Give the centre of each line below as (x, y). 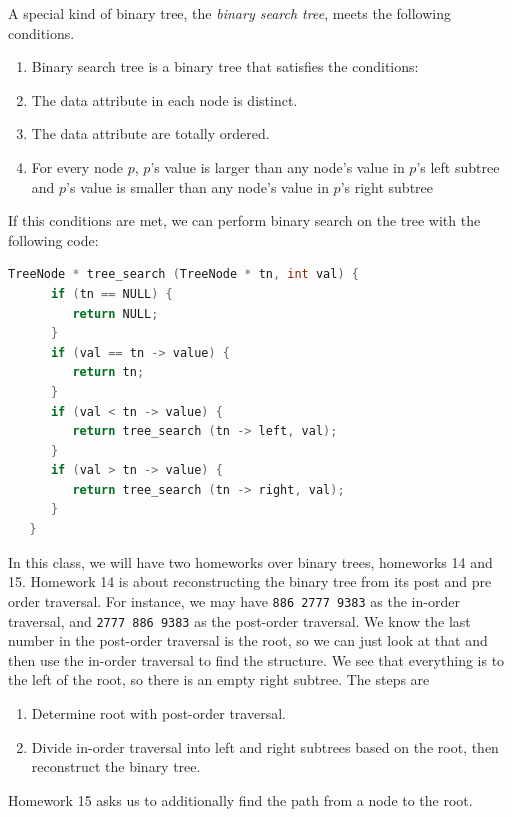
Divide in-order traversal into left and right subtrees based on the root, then (265, 746)
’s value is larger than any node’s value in (277, 166)
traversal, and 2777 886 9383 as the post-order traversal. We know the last (239, 620)
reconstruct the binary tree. (116, 766)
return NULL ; (115, 313)
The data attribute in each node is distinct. (164, 99)
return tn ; (108, 372)
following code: (53, 239)
